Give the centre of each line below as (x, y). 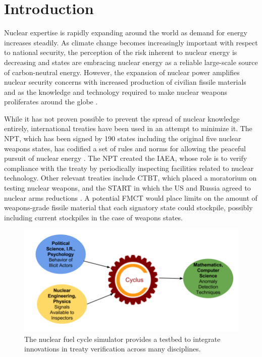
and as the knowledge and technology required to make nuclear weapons (116, 92)
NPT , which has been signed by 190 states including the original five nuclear (123, 138)
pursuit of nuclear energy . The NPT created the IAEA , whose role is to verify (126, 158)
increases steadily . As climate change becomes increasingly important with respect (131, 42)
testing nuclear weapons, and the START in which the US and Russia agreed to (127, 188)
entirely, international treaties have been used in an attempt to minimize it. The (128, 128)
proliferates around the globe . (51, 102)
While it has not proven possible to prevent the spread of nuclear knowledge (122, 118)
